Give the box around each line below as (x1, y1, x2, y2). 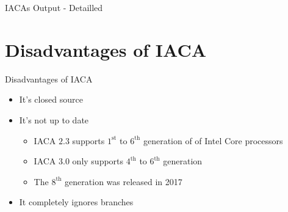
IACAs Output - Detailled (5, 1, 103, 13)
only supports (72, 155, 124, 167)
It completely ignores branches (19, 196, 134, 208)
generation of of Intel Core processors (143, 134, 283, 147)
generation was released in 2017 (65, 175, 182, 188)
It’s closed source (19, 93, 83, 106)
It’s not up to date (19, 113, 89, 126)
